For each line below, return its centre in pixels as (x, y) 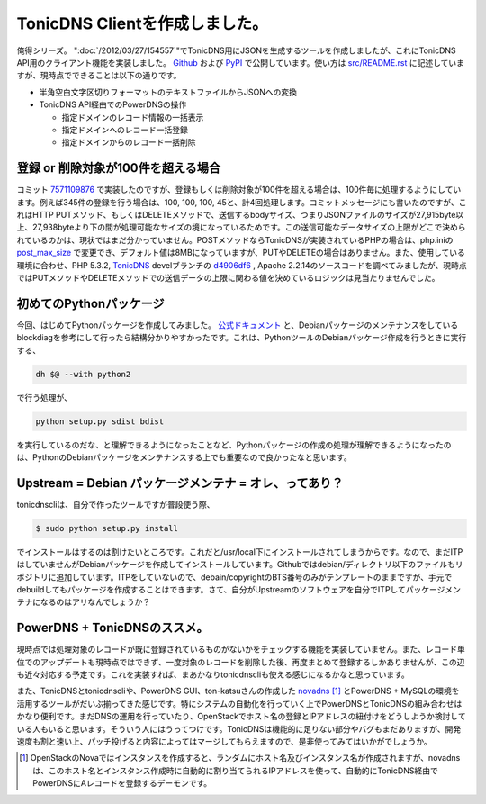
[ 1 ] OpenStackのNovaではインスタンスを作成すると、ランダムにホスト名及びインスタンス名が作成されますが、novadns (240, 758)
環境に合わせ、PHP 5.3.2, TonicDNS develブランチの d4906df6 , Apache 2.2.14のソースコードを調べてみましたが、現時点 (242, 265)
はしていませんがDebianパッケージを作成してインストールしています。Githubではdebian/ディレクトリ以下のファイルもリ (240, 565)
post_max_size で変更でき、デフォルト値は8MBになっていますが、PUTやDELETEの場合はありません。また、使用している (241, 253)
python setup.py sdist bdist (100, 421)
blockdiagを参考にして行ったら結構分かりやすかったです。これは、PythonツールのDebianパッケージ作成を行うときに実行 (242, 338)
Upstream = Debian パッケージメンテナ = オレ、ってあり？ (180, 483)
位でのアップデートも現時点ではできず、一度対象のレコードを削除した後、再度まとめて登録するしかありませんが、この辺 (241, 662)
